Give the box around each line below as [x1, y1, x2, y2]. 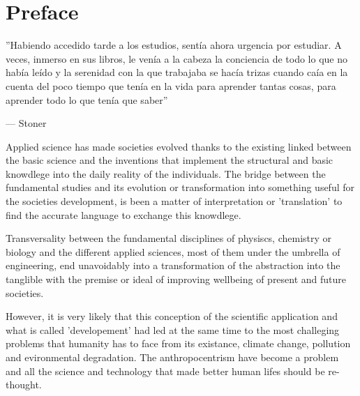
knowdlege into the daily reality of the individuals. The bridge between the [6, 166, 326, 181]
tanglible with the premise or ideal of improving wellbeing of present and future [6, 272, 347, 287]
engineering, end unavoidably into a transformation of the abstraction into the [6, 258, 340, 273]
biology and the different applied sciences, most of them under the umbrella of [6, 244, 340, 259]
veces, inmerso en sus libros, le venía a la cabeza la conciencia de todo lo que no [6, 51, 347, 66]
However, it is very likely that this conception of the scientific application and [6, 309, 338, 323]
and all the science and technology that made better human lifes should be [6, 363, 325, 378]
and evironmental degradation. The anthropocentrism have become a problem [6, 350, 339, 364]
